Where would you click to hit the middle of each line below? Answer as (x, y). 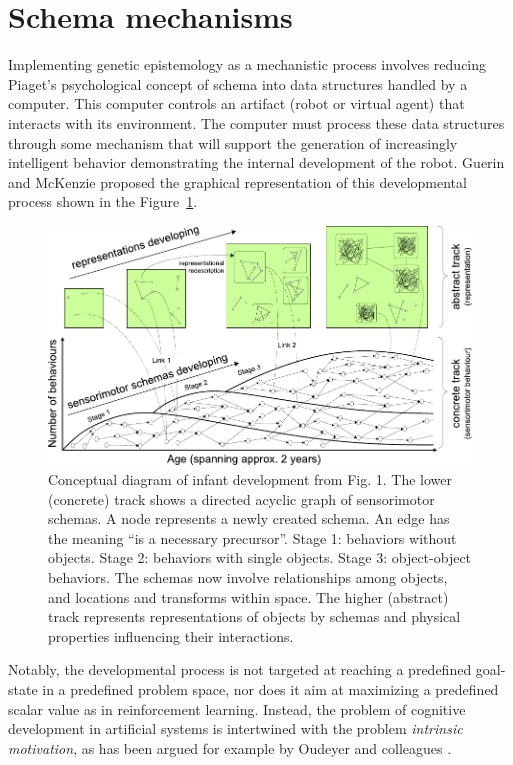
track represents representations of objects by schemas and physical (254, 616)
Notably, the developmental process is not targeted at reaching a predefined (240, 669)
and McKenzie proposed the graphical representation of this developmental (237, 181)
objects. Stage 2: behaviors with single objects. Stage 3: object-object (260, 557)
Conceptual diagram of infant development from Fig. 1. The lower (250, 479)
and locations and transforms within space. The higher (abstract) (248, 596)
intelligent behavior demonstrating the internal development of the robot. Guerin (256, 162)
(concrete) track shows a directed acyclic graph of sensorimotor (241, 498)
